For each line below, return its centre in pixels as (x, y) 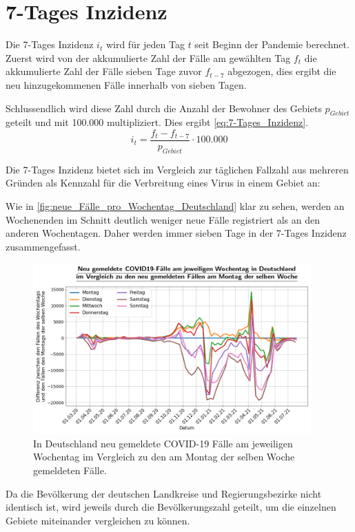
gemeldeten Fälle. (70, 470)
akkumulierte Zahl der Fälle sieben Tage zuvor (104, 71)
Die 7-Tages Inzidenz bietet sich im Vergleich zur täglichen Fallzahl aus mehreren (177, 169)
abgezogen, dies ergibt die (282, 71)
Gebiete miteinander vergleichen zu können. (98, 520)
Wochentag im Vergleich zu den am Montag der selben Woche (164, 457)
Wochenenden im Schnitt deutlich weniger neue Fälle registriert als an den (163, 219)
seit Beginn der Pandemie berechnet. (272, 44)
